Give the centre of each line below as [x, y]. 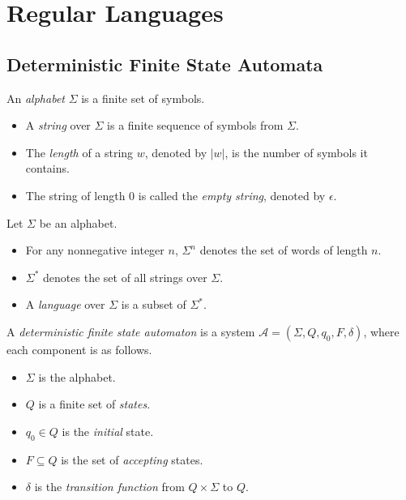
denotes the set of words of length [284, 250]
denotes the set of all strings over [125, 277]
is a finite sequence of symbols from [195, 125]
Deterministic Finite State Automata [165, 64]
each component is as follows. [79, 349]
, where [381, 331]
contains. [47, 168]
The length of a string [79, 152]
